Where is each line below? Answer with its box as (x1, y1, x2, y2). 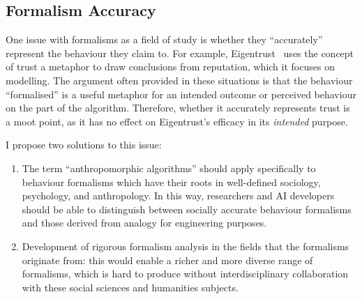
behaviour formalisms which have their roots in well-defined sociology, (22, 174, 321, 189)
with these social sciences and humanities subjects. (22, 279, 239, 294)
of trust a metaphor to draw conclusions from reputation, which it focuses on (6, 59, 335, 74)
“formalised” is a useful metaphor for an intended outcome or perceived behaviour (6, 86, 356, 101)
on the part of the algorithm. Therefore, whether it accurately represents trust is (6, 100, 350, 115)
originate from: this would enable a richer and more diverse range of (22, 252, 313, 267)
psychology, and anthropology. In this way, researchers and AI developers (22, 188, 335, 203)
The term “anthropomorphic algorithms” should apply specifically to (22, 160, 316, 175)
